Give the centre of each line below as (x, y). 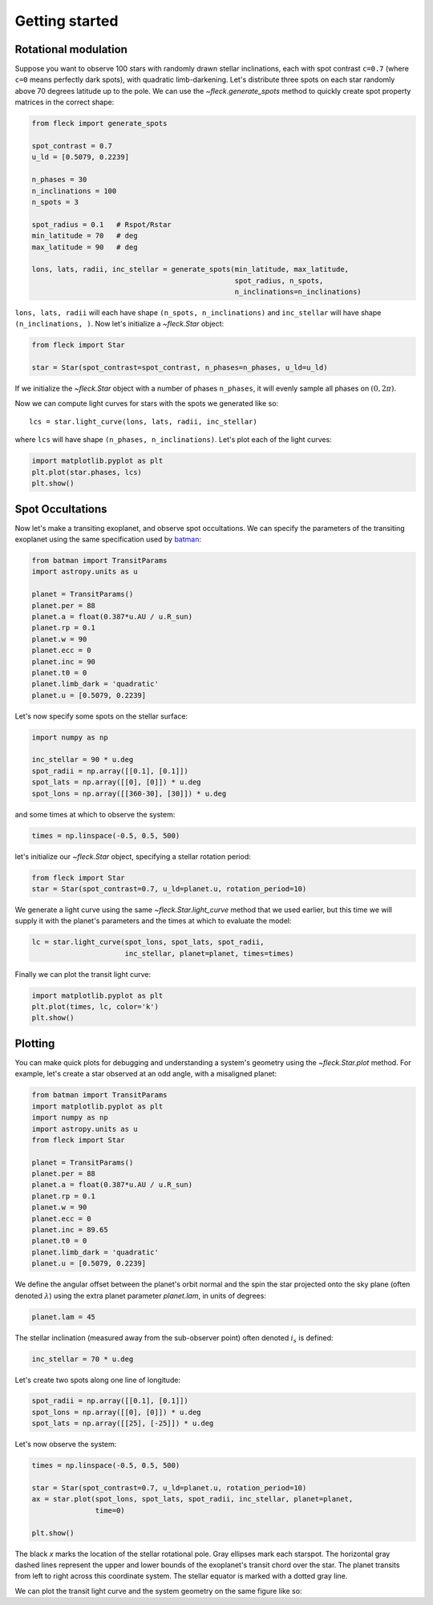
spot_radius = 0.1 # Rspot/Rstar (101, 224)
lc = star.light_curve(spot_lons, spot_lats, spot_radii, (148, 942)
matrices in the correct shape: (65, 102)
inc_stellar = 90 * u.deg (83, 760)
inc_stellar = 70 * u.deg (83, 1359)
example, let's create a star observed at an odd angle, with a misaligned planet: (146, 1074)
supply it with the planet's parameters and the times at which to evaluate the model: (153, 921)
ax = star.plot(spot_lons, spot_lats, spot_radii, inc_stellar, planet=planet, (192, 1499)
